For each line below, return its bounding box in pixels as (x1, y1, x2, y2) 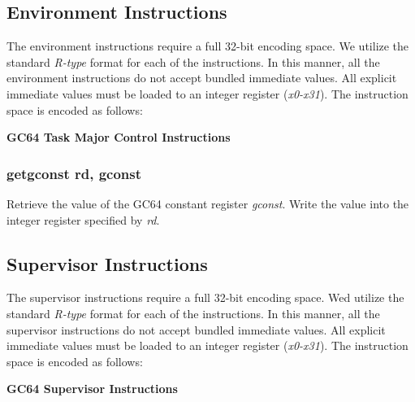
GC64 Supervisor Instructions (6, 380, 178, 397)
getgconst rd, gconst (6, 163, 142, 183)
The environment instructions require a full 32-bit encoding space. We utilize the (6, 37, 409, 55)
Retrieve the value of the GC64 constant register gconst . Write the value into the (6, 194, 409, 212)
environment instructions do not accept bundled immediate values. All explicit (6, 69, 397, 86)
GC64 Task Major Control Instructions (6, 129, 231, 146)
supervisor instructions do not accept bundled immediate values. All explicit (6, 321, 386, 338)
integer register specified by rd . (6, 211, 160, 228)
